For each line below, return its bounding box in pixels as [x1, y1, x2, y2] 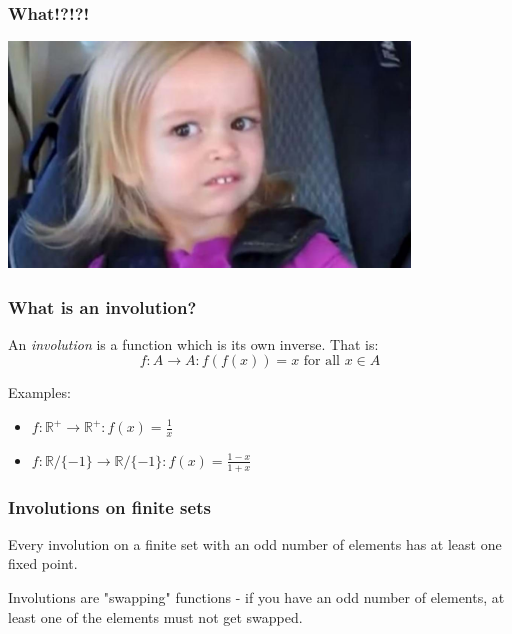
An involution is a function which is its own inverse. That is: [8, 333, 379, 354]
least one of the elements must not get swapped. [8, 606, 303, 627]
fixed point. [8, 553, 78, 574]
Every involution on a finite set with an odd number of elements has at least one [8, 533, 502, 554]
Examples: [8, 382, 71, 403]
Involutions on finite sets [8, 494, 211, 519]
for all [303, 354, 341, 369]
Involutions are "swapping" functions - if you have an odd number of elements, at [8, 587, 505, 608]
